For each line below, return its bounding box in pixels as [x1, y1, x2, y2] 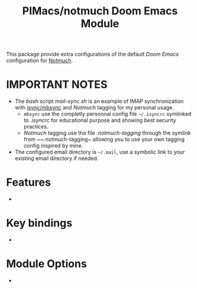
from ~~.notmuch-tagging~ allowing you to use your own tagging [23, 136, 185, 143]
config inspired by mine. [23, 142, 83, 149]
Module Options [6, 257, 87, 271]
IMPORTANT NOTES [6, 78, 108, 91]
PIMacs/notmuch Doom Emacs [22, 4, 178, 18]
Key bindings [6, 216, 73, 230]
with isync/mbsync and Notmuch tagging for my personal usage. [14, 104, 174, 111]
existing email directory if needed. [14, 155, 99, 162]
